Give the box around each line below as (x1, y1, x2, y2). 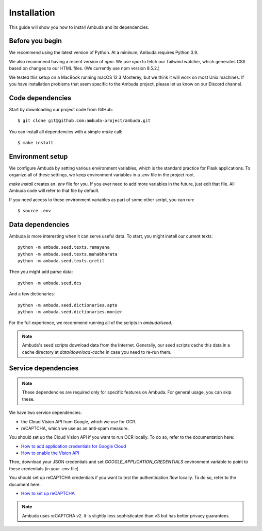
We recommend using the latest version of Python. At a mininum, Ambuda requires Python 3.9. (9, 50, 198, 55)
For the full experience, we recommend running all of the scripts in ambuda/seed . (9, 320, 172, 325)
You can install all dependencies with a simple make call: (9, 129, 123, 135)
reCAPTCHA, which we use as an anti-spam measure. (21, 425, 129, 431)
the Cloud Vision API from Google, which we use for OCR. (21, 418, 137, 425)
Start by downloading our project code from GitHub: (9, 106, 114, 112)
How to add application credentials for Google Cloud (21, 443, 126, 449)
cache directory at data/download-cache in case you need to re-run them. (22, 349, 172, 355)
